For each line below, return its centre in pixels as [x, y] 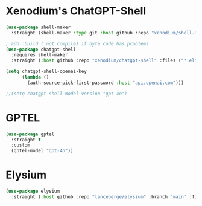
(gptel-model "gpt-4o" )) [42, 151]
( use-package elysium [33, 192]
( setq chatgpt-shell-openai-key [46, 72]
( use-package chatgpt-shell [41, 50]
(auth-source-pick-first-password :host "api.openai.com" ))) [106, 83]
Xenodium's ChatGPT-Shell [76, 11]
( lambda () [35, 77]
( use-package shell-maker [38, 27]
